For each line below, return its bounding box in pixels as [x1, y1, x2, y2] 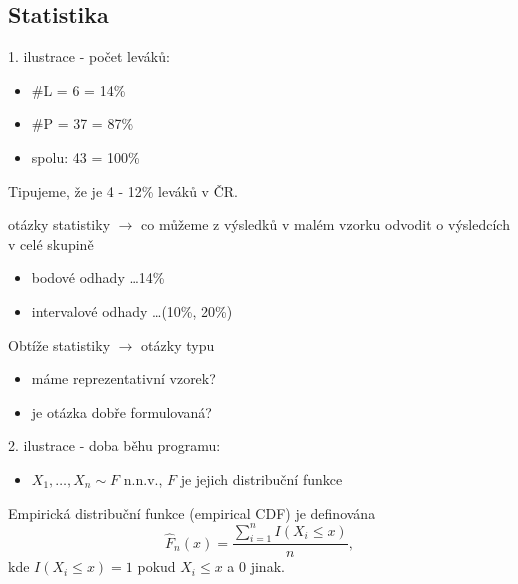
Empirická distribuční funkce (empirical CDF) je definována [8, 502, 376, 523]
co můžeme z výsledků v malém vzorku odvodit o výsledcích [141, 214, 510, 235]
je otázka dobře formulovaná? [31, 401, 212, 422]
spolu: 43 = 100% [31, 146, 140, 167]
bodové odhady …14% [31, 267, 165, 288]
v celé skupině [8, 233, 94, 254]
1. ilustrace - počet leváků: [8, 46, 170, 67]
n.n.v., [123, 468, 163, 489]
